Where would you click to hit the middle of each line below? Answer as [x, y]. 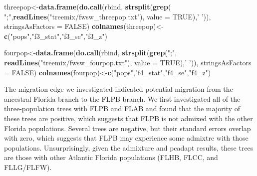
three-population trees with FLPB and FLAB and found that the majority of [122, 108]
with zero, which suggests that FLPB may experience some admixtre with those [126, 138]
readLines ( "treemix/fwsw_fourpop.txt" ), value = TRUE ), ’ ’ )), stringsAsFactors [128, 62]
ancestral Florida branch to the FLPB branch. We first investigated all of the [122, 98]
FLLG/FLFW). [28, 167]
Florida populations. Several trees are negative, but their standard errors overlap [128, 128]
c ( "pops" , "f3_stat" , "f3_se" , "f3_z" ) [56, 36]
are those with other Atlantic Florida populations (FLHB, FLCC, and [111, 157]
